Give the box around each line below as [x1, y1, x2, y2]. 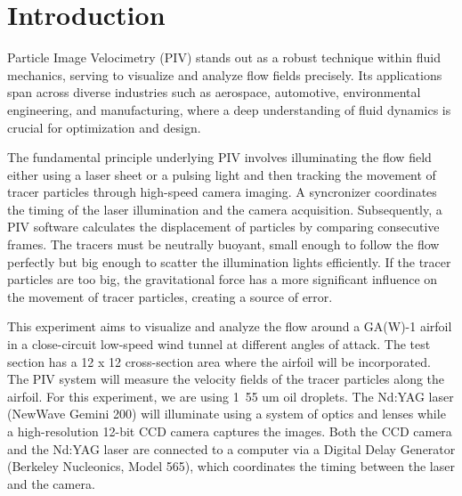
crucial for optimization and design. [7, 118, 201, 136]
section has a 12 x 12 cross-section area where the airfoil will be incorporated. [7, 352, 431, 370]
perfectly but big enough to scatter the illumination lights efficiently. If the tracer [7, 252, 451, 271]
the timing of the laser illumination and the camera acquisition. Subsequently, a [7, 199, 442, 218]
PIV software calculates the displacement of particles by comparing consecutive [7, 217, 440, 236]
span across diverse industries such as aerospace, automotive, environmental [7, 83, 421, 102]
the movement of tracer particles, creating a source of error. [7, 287, 333, 305]
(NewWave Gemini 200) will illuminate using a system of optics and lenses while [7, 404, 446, 423]
